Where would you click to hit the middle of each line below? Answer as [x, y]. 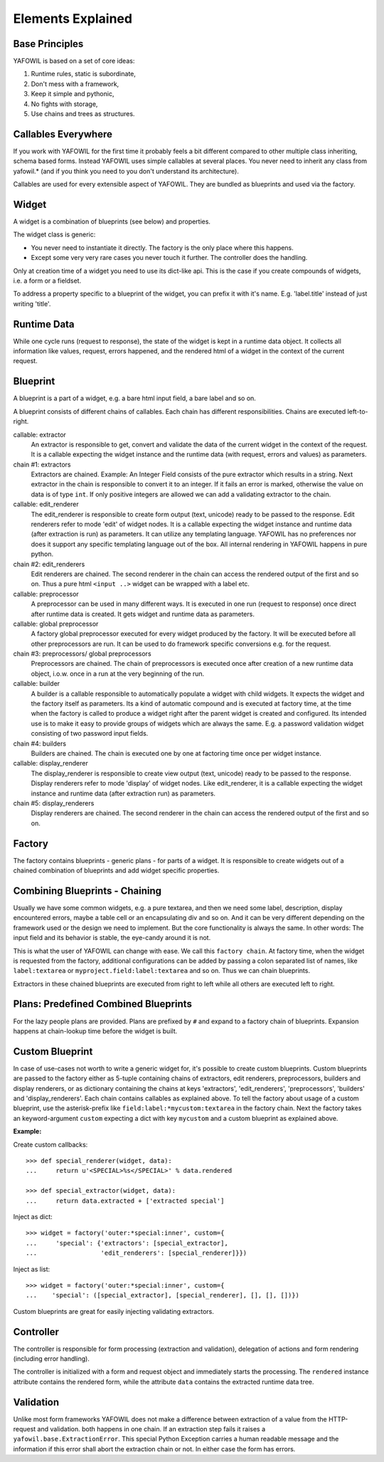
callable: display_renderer [50, 763]
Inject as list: [32, 1269]
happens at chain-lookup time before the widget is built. [95, 1031]
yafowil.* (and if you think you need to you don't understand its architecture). [126, 171]
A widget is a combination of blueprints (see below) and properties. [112, 221]
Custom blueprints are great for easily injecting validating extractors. [114, 1311]
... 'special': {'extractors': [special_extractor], [127, 1243]
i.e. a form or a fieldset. [47, 281]
